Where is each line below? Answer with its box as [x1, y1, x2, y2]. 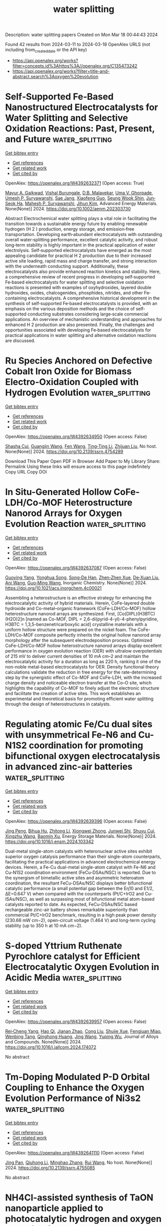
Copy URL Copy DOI [5, 468, 47, 474]
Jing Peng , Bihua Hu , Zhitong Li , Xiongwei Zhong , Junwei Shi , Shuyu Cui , [5, 827, 156, 833]
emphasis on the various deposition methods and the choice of [5, 305, 135, 311]
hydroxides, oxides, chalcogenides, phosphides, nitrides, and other [5, 289, 143, 295]
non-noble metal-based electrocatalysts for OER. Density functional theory [5, 663, 160, 669]
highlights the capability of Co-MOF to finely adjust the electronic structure [5, 685, 160, 691]
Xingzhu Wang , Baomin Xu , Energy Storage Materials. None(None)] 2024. [5, 833, 157, 839]
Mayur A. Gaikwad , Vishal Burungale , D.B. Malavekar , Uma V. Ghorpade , [5, 189, 154, 195]
